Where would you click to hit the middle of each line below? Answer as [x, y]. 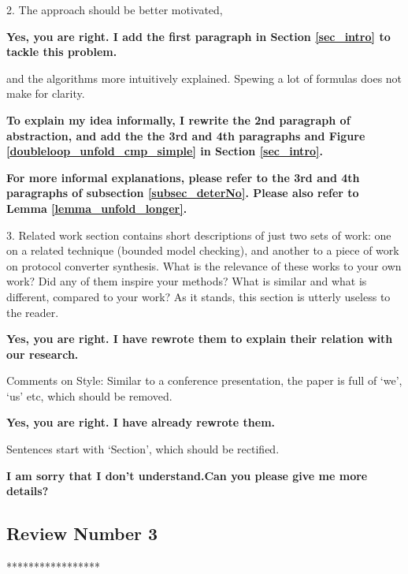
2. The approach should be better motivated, [115, 9]
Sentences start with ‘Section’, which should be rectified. [143, 449]
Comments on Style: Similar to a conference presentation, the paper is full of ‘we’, [204, 380]
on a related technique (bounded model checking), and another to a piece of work [203, 250]
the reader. [33, 312]
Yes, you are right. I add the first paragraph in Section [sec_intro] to [198, 36]
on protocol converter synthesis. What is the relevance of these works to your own [204, 265]
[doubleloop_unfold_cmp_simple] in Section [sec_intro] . [165, 151]
